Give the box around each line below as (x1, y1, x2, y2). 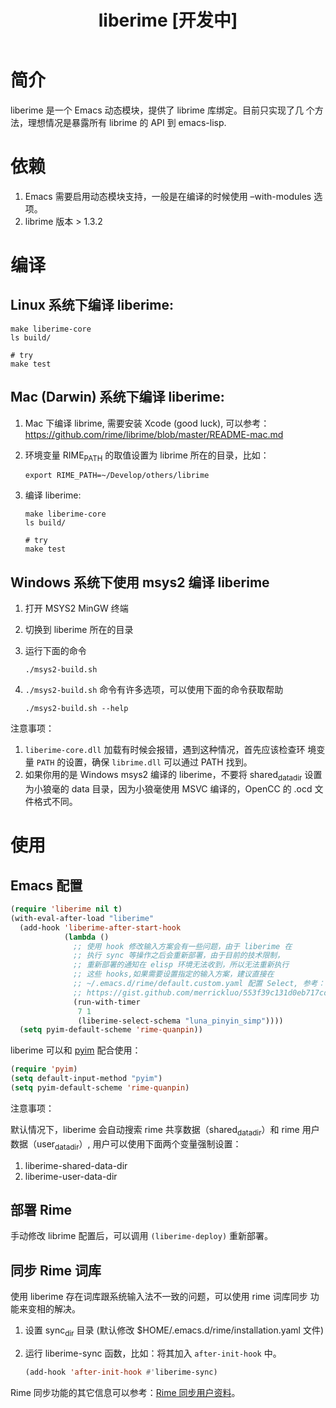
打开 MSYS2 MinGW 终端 (24, 602, 129, 615)
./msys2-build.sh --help (24, 704, 129, 714)
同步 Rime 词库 (10, 1262, 102, 1279)
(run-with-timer (73, 997, 141, 1007)
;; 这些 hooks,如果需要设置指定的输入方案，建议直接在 (73, 969, 275, 980)
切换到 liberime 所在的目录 (24, 624, 134, 636)
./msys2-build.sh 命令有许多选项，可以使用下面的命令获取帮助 (24, 684, 284, 696)
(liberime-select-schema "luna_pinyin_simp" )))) (77, 1016, 284, 1026)
